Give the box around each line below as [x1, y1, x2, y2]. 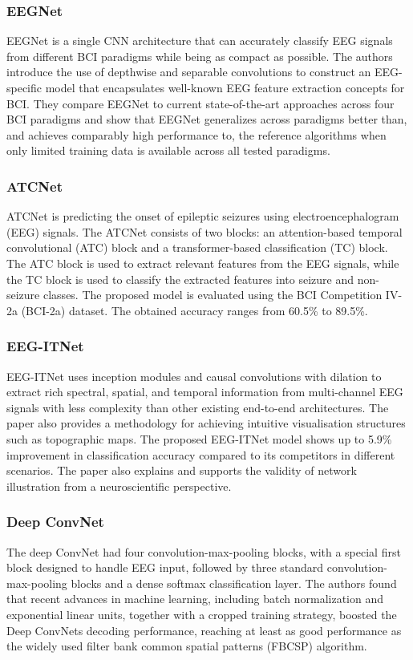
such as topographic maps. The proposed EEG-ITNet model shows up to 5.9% [6, 430, 392, 447]
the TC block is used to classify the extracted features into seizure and [6, 270, 354, 287]
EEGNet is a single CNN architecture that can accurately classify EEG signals [6, 32, 393, 49]
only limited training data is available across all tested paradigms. [6, 142, 330, 159]
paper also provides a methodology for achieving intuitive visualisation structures [6, 415, 406, 431]
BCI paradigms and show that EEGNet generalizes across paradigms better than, [6, 111, 407, 128]
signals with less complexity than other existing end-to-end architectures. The [6, 399, 389, 415]
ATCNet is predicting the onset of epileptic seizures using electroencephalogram [6, 208, 399, 225]
